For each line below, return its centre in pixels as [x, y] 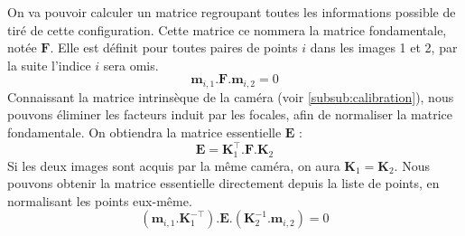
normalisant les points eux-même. [100, 200]
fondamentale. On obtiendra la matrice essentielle [144, 132]
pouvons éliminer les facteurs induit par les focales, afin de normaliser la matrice [230, 114]
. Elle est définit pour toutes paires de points [174, 47]
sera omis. [131, 65]
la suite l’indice [49, 65]
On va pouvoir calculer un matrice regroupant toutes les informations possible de [232, 12]
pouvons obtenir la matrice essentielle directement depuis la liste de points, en [223, 183]
